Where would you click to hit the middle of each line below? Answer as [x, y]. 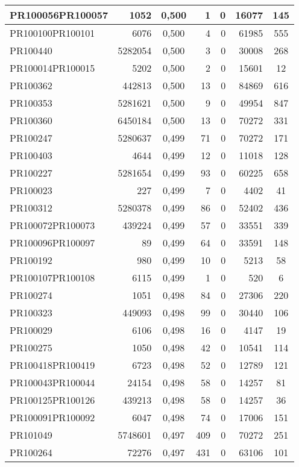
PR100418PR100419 [52, 365]
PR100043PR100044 [52, 382]
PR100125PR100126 [52, 400]
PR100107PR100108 [52, 277]
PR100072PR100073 [52, 225]
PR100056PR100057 [59, 15]
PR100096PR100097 [52, 243]
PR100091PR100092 [52, 417]
